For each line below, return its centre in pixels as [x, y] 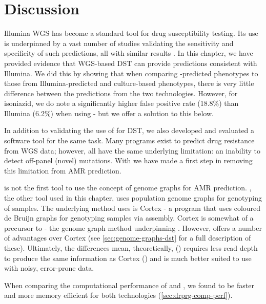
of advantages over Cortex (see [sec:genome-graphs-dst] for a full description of [128, 238]
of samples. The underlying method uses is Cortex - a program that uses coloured [132, 208]
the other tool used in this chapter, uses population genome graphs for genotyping [133, 198]
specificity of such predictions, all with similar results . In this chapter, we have [129, 53]
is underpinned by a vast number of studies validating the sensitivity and [119, 43]
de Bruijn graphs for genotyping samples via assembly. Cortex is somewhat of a [129, 218]
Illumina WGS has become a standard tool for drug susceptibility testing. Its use [131, 33]
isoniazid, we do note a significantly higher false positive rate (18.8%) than [121, 103]
